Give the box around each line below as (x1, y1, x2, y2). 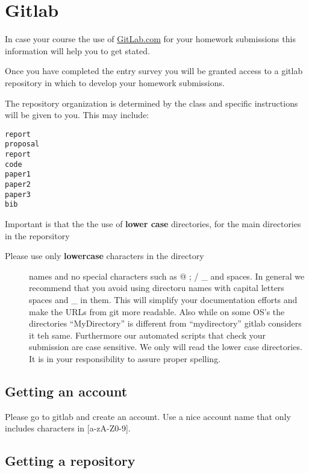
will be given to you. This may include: (5, 108, 149, 121)
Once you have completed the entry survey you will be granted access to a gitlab (5, 64, 303, 77)
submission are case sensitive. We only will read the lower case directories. (29, 340, 302, 353)
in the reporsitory (5, 229, 70, 242)
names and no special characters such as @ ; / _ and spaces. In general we (29, 269, 305, 282)
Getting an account (5, 381, 128, 400)
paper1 (5, 170, 31, 179)
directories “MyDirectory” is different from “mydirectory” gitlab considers (29, 317, 302, 330)
